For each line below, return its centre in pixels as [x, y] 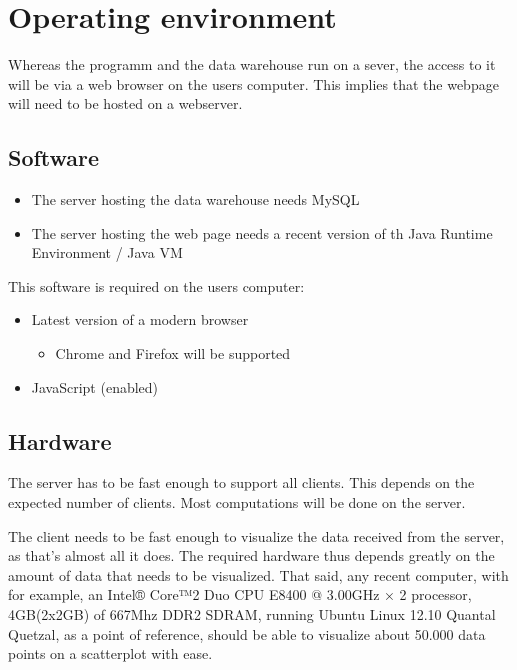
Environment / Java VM [107, 252]
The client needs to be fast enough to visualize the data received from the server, [256, 535]
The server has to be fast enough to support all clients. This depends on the [241, 482]
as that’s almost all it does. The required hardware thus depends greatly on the [251, 555]
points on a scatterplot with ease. [110, 653]
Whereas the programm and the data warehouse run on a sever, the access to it [252, 64]
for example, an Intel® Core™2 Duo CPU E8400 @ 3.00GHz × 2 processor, [240, 594]
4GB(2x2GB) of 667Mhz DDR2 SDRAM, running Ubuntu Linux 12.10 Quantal [252, 614]
